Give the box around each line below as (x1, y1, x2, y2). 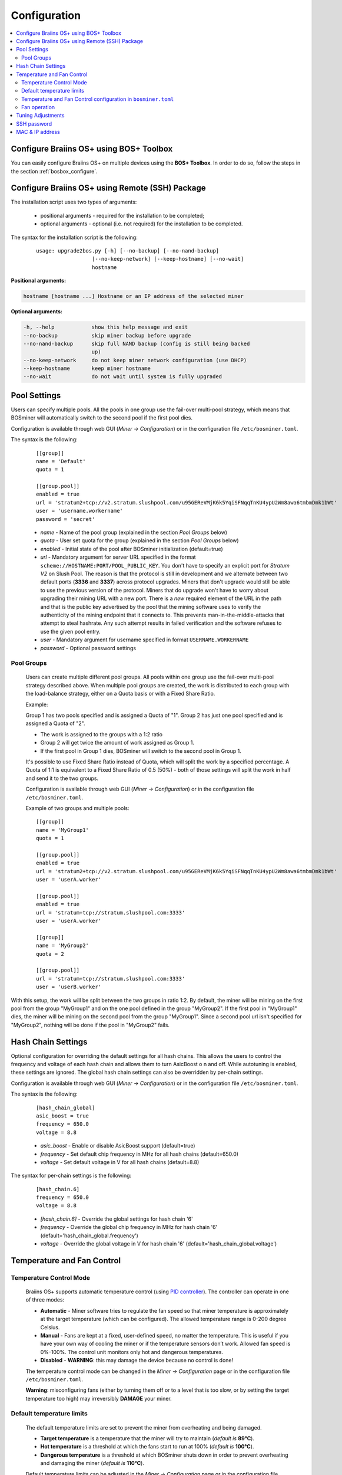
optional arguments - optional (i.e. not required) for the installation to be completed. (40, 220, 243, 227)
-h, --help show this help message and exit (23, 324, 188, 330)
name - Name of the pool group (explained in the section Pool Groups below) (40, 529, 228, 536)
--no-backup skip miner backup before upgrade (23, 332, 191, 339)
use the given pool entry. (40, 628, 101, 635)
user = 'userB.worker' (36, 984, 102, 991)
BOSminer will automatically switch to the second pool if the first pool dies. (11, 414, 192, 421)
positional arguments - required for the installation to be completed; (40, 212, 205, 219)
